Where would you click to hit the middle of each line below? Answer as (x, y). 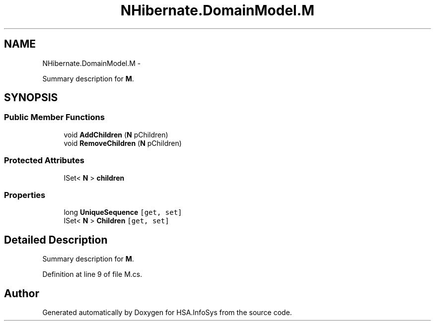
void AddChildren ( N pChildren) (116, 134)
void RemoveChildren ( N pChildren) (123, 143)
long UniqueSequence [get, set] (123, 212)
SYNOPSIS (31, 98)
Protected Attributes (44, 161)
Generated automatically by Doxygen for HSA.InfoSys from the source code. (167, 312)
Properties (25, 195)
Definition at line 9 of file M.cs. (92, 274)
